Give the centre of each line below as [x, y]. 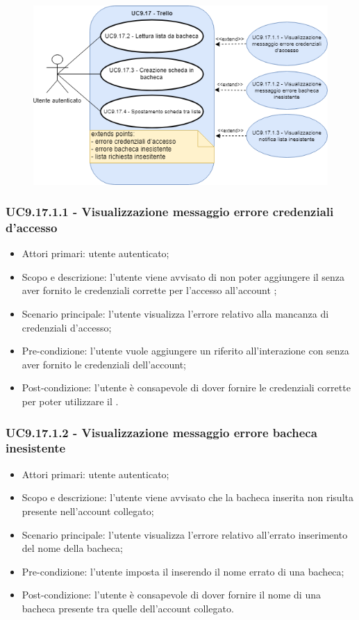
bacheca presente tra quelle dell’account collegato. [128, 608]
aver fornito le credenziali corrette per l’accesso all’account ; [149, 290]
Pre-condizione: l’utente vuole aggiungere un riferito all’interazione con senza [185, 351]
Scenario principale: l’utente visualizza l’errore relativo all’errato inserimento [185, 534]
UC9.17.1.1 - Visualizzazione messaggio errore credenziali [170, 212]
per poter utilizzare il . [70, 401]
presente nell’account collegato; [88, 511]
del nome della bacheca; [72, 548]
